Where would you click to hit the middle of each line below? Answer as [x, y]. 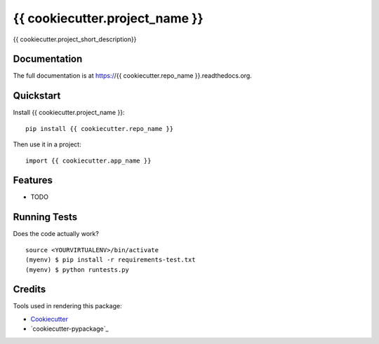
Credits [29, 290]
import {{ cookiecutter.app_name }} [88, 160]
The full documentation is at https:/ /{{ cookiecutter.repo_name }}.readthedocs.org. [132, 76]
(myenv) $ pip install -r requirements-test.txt [111, 260]
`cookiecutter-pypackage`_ [69, 329]
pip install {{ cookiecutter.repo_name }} [100, 129]
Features [33, 180]
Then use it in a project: [47, 144]
